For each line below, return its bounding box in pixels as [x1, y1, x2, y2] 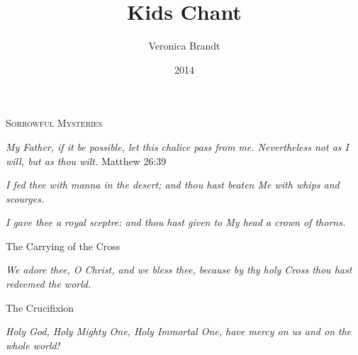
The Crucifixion [6, 300, 74, 315]
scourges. [6, 191, 45, 205]
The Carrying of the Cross [6, 238, 121, 253]
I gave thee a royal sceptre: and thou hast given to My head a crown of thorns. [6, 215, 346, 230]
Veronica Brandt [148, 38, 220, 53]
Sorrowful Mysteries [6, 115, 102, 130]
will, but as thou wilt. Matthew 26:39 [6, 153, 167, 168]
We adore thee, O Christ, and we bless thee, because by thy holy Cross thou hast [6, 262, 352, 277]
